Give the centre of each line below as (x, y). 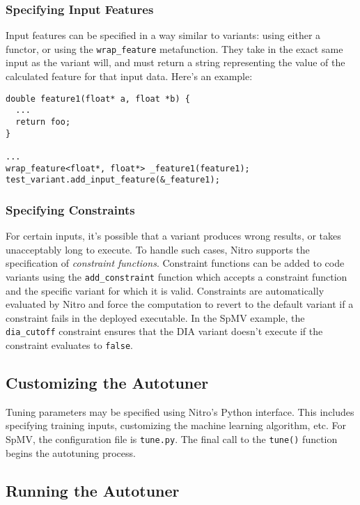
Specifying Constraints (70, 209)
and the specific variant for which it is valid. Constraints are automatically (165, 290)
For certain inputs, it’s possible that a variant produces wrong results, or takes (173, 236)
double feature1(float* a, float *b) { (98, 99)
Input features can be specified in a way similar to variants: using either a (163, 35)
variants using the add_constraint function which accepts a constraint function (177, 276)
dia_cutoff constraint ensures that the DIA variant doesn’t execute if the (164, 331)
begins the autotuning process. (71, 452)
